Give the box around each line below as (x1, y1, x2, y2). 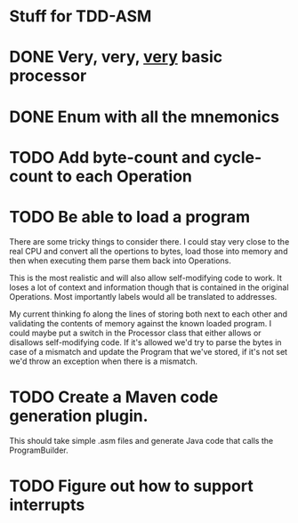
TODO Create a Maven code (9, 387, 219, 406)
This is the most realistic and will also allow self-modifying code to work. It (9, 272, 283, 283)
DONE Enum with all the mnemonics (9, 107, 280, 126)
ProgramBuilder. (9, 445, 68, 455)
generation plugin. (9, 406, 149, 426)
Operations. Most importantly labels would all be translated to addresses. (9, 291, 278, 302)
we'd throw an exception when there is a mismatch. (9, 356, 198, 366)
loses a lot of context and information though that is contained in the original (9, 282, 289, 293)
